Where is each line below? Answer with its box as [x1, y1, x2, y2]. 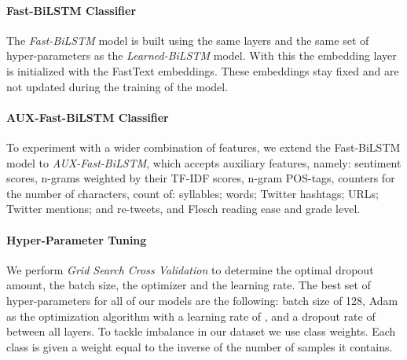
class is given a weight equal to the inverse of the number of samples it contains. [6, 338, 393, 354]
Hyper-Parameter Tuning [6, 231, 147, 248]
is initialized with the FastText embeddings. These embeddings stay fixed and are [6, 62, 399, 79]
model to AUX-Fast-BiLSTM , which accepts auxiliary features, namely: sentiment [6, 154, 401, 171]
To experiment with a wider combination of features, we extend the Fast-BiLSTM [6, 138, 401, 155]
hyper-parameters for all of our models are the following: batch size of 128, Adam [6, 292, 398, 308]
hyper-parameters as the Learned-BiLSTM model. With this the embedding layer [6, 47, 397, 64]
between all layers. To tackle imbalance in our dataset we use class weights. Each [6, 323, 396, 340]
